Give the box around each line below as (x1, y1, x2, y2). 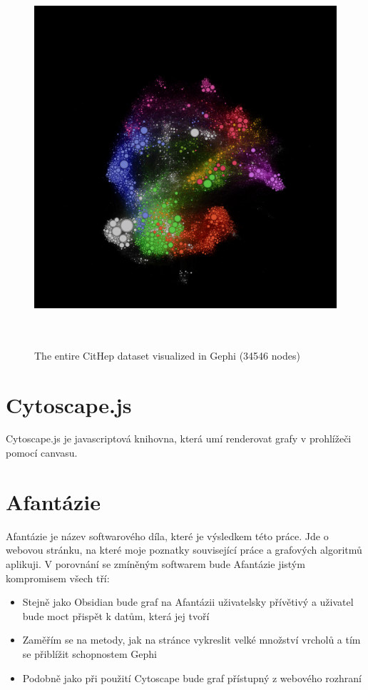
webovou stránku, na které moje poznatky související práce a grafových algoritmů (6, 542, 362, 557)
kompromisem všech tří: (6, 570, 110, 585)
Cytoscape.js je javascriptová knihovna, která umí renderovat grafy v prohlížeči (6, 431, 352, 446)
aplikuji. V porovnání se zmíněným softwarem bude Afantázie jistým (6, 556, 305, 571)
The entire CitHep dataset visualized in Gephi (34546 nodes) (34, 347, 300, 362)
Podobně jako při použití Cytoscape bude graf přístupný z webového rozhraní (22, 670, 362, 685)
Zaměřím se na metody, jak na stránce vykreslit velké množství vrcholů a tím (22, 632, 361, 647)
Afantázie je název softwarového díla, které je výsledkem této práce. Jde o (6, 528, 329, 543)
